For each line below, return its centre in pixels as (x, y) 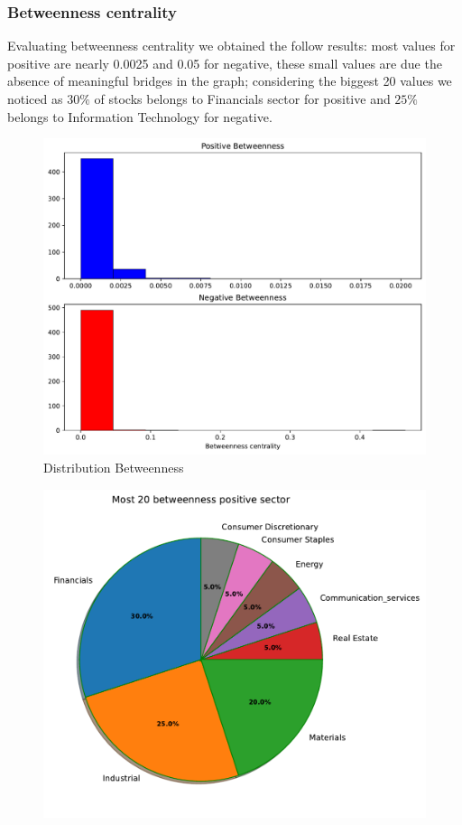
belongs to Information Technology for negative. (140, 116)
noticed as (35, 98)
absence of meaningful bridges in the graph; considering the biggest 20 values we (230, 81)
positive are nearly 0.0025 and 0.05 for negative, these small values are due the (225, 63)
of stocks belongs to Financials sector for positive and (242, 98)
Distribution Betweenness (114, 468)
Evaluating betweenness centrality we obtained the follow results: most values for (231, 46)
